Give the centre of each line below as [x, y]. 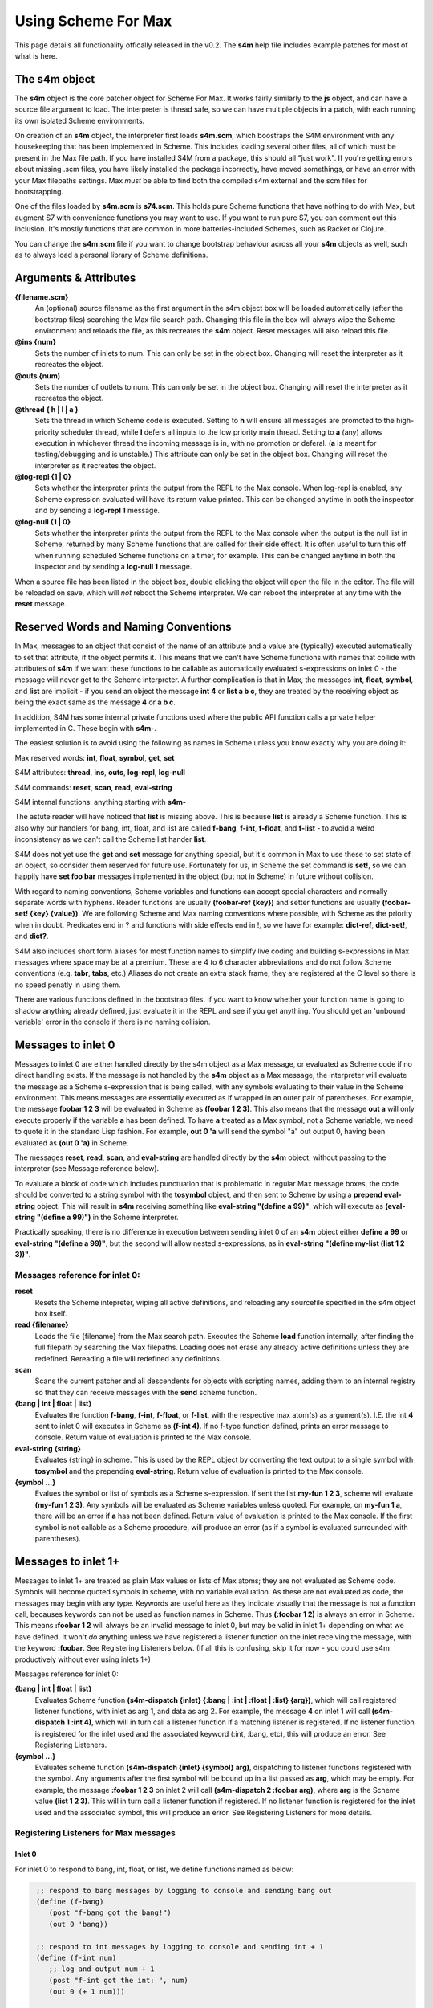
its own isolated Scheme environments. [80, 120]
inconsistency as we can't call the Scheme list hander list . [111, 839]
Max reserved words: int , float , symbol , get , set [95, 757]
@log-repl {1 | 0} [43, 477]
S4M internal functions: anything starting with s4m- [101, 802]
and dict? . [32, 937]
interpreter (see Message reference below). [87, 1169]
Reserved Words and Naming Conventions [123, 627]
